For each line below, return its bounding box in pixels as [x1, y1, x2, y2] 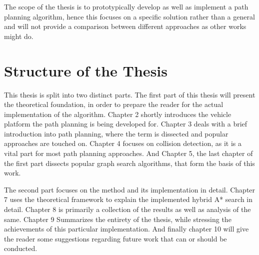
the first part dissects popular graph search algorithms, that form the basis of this [4, 157, 255, 168]
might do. [4, 30, 33, 41]
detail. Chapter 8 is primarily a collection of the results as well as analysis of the [4, 204, 251, 214]
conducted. [4, 243, 37, 253]
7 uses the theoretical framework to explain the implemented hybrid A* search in [4, 194, 253, 204]
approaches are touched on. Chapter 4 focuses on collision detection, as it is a [4, 138, 241, 148]
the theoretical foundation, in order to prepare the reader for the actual [4, 99, 223, 109]
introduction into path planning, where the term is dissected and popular [4, 128, 228, 138]
